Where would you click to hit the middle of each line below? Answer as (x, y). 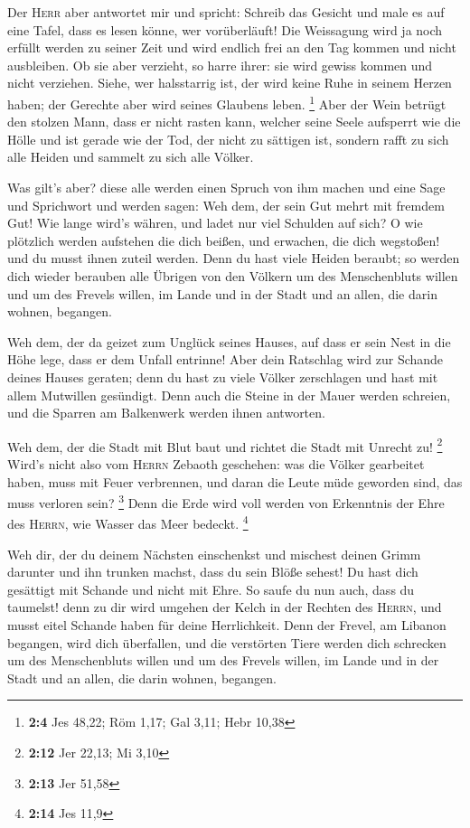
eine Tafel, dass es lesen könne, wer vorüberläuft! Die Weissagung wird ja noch (225, 29)
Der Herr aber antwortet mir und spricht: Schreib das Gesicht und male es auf (226, 12)
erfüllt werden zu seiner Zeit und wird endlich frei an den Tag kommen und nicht (232, 47)
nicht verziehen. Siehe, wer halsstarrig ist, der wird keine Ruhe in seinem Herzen (230, 83)
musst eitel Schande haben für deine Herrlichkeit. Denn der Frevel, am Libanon (227, 625)
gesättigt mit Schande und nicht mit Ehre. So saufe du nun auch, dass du (211, 589)
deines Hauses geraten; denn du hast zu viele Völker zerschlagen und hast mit (223, 376)
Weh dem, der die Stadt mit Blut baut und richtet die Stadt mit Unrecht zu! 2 (225, 445)
